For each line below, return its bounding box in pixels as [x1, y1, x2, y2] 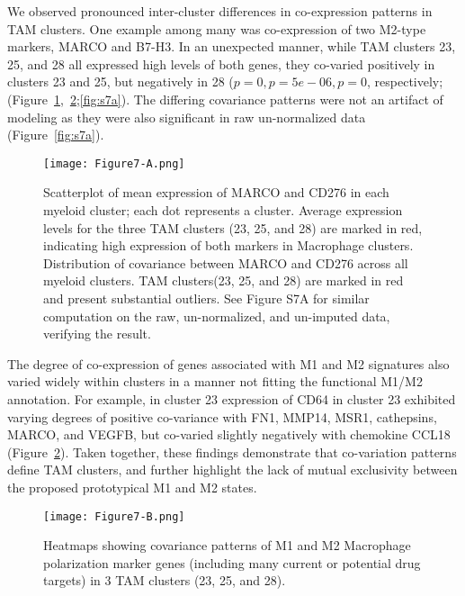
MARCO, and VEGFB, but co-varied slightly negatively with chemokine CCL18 [7, 425, 451, 444]
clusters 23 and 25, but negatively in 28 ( [7, 72, 234, 91]
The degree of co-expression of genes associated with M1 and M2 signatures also [7, 354, 450, 373]
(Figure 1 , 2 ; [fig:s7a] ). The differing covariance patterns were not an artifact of [7, 89, 443, 108]
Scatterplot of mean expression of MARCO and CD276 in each [43, 183, 389, 202]
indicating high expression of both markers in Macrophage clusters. [43, 236, 414, 255]
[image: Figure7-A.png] [43, 157, 185, 170]
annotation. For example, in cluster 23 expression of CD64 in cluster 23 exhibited [7, 389, 456, 408]
